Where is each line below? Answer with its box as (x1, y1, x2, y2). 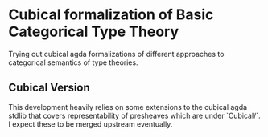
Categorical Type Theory (8, 22, 179, 41)
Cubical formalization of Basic (8, 6, 214, 24)
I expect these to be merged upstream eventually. (8, 119, 173, 129)
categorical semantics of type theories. (8, 58, 138, 67)
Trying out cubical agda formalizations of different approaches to (8, 49, 225, 58)
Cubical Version (8, 81, 90, 95)
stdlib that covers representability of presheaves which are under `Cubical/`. (8, 111, 261, 120)
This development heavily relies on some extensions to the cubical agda (8, 102, 248, 111)
